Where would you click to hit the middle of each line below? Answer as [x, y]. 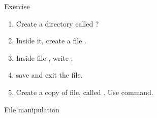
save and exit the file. [49, 75]
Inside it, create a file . [51, 41]
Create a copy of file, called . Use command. [85, 92]
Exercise [17, 6]
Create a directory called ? [57, 23]
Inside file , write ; [44, 57]
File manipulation [32, 109]
